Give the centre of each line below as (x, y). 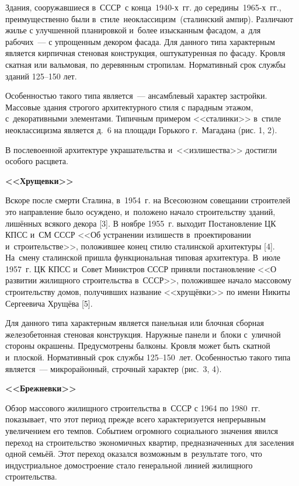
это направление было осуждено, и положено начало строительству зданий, (140, 211)
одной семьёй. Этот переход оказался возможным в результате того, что (134, 454)
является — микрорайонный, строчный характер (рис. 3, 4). (114, 368)
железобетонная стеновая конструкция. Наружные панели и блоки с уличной (143, 334)
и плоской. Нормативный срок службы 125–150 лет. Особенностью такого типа (148, 357)
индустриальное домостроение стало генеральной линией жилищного (129, 465)
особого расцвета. (37, 161)
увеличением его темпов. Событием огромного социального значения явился (142, 431)
